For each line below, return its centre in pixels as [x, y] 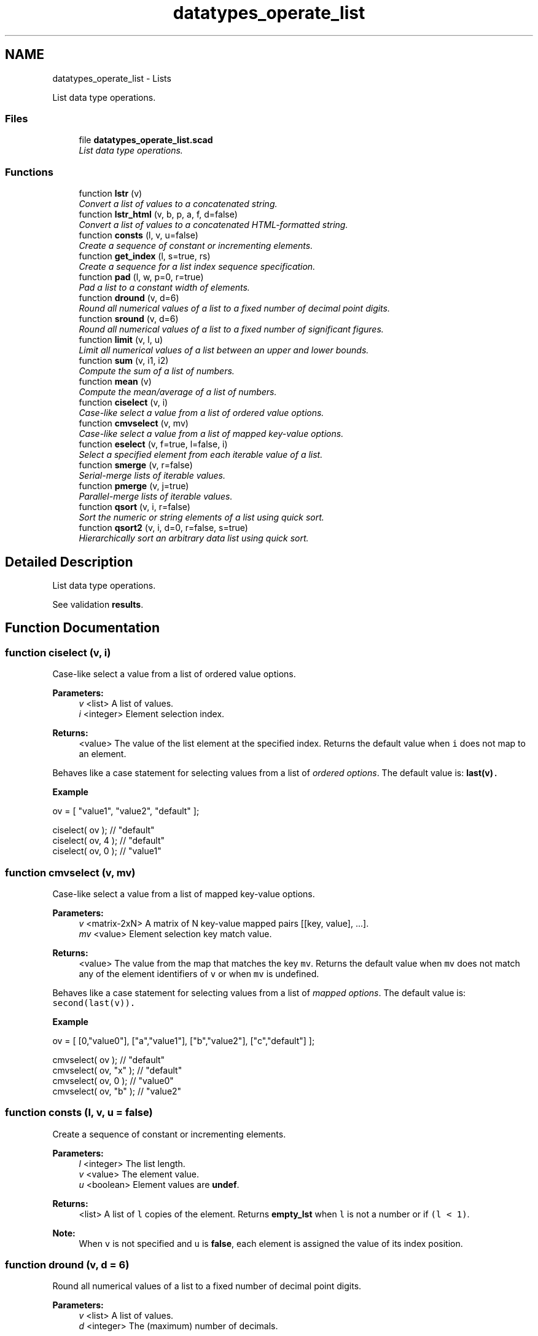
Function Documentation [82, 628]
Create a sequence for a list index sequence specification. [197, 267]
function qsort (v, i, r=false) [134, 507]
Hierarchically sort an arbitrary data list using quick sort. [194, 538]
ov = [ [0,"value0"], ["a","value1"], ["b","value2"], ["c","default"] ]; [184, 1040]
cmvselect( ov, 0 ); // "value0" [113, 1080]
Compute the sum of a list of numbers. [157, 371]
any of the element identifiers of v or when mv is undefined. [199, 973]
